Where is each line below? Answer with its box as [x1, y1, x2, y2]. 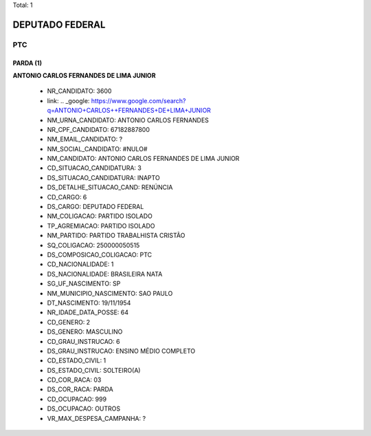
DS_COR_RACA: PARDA [47, 385, 113, 393]
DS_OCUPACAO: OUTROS [47, 404, 121, 413]
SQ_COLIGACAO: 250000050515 [47, 241, 140, 249]
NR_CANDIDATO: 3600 [47, 87, 112, 96]
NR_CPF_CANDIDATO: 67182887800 [47, 125, 150, 133]
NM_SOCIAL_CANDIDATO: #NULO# [47, 144, 148, 153]
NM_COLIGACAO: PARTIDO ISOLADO [47, 212, 153, 220]
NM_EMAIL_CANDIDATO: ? [47, 135, 123, 144]
